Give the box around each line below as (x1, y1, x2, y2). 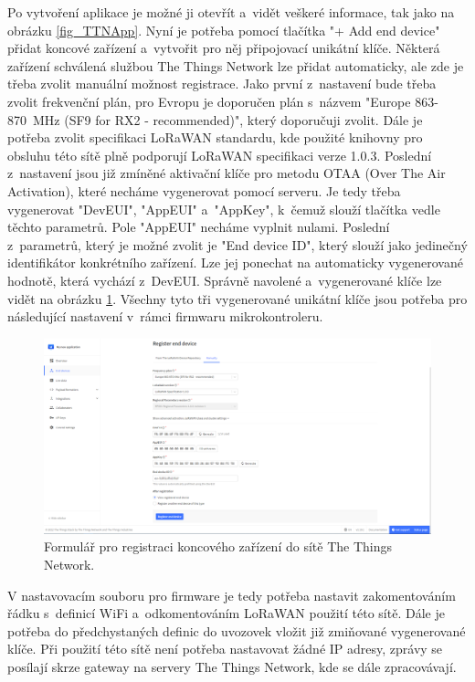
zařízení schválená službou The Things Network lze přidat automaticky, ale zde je (7, 56, 464, 75)
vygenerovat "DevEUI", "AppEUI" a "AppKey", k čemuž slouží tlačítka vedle (7, 199, 440, 218)
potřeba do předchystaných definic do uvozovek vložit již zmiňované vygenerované (7, 621, 466, 640)
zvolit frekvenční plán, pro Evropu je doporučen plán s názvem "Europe (7, 91, 411, 110)
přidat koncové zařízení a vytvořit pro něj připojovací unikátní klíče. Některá (7, 38, 440, 58)
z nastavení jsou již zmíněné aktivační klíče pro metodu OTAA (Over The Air (7, 163, 446, 183)
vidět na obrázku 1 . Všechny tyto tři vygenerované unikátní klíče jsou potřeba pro (7, 289, 468, 308)
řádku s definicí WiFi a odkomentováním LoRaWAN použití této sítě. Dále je (7, 603, 445, 623)
